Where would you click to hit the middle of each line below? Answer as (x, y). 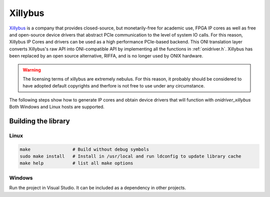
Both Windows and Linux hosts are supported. (57, 107)
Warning (32, 69)
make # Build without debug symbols (84, 149)
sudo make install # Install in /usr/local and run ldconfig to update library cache (130, 156)
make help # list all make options (76, 163)
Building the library (39, 121)
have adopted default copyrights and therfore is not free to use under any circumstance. (114, 86)
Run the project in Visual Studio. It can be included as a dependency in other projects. (98, 188)
